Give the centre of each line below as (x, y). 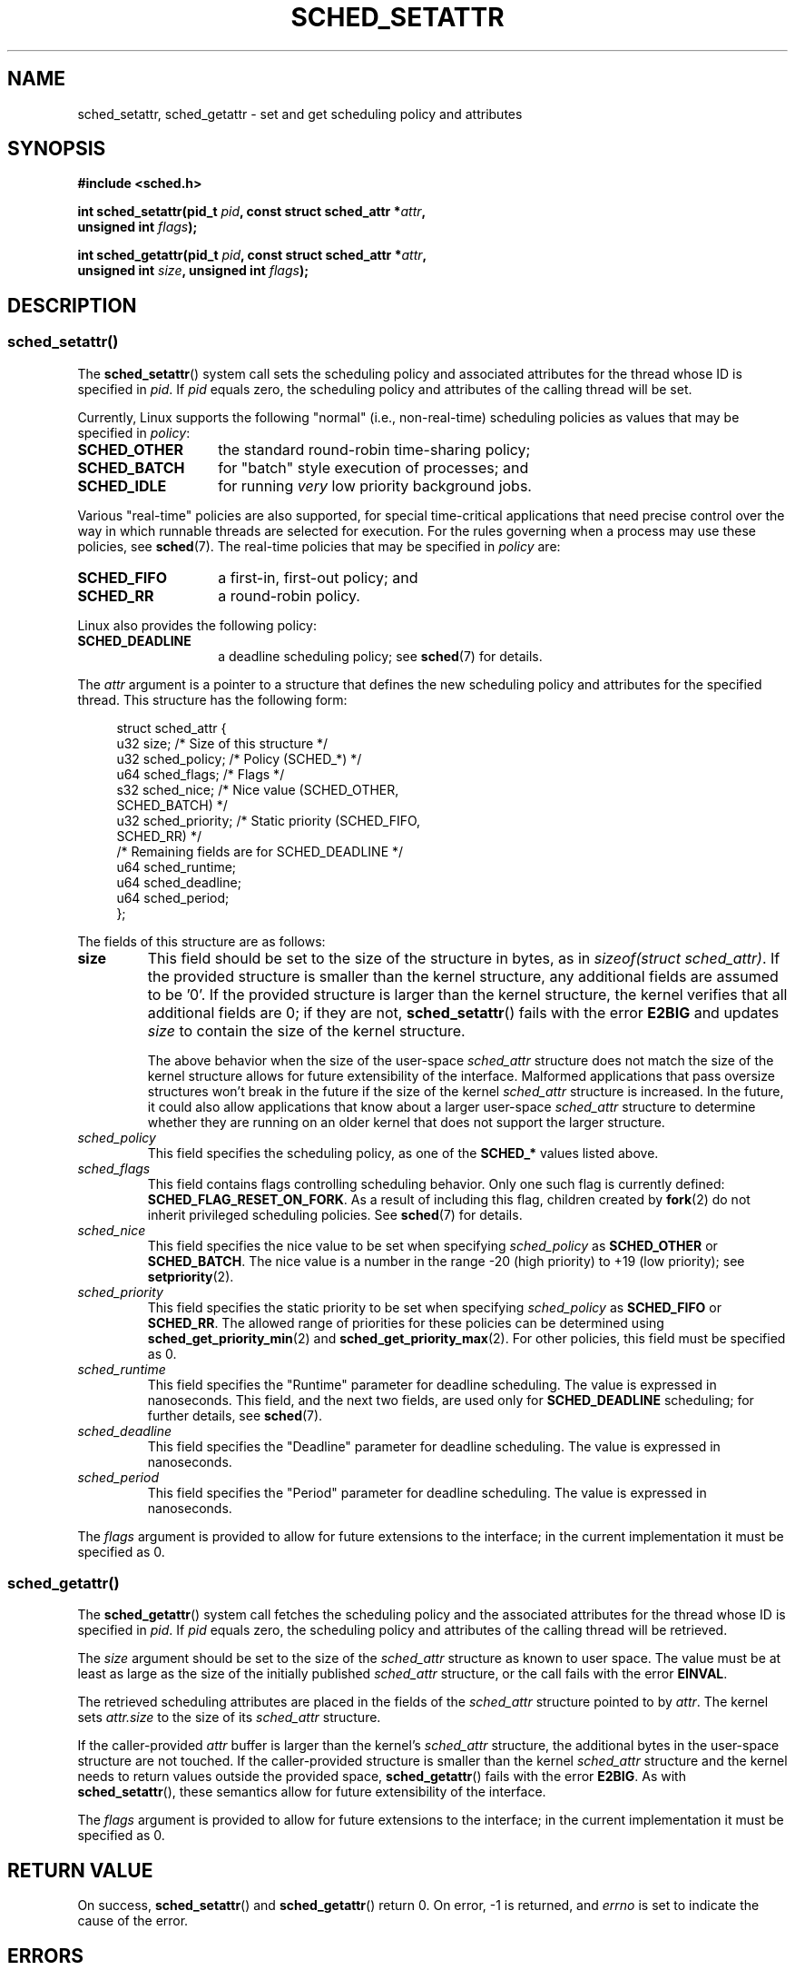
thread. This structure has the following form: (212, 699)
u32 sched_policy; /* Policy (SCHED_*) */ (239, 758)
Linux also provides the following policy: (197, 625)
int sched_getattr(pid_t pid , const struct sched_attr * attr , (252, 255)
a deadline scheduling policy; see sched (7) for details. (380, 656)
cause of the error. (133, 1921)
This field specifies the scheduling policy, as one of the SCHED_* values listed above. (403, 1153)
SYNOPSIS (57, 149)
